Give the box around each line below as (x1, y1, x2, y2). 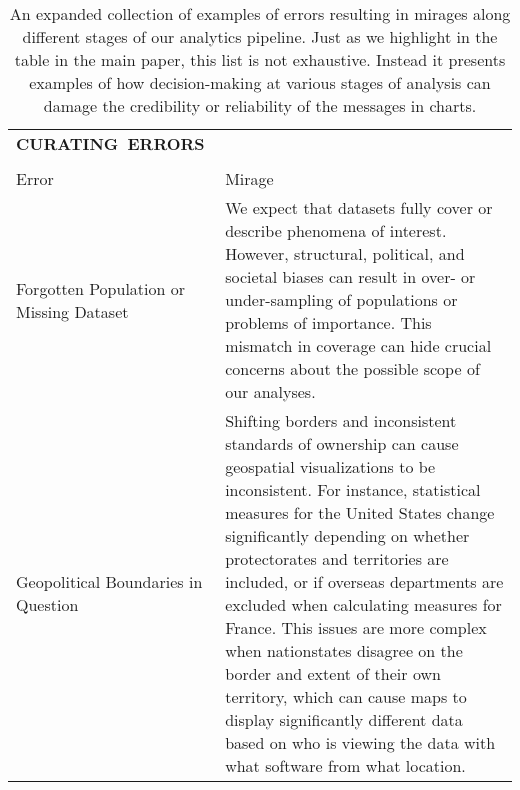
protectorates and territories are (225, 547, 449, 570)
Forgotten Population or (16, 276, 186, 300)
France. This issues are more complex (225, 616, 487, 639)
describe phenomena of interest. (225, 219, 447, 242)
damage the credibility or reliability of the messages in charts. (43, 94, 477, 117)
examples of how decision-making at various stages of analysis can (29, 71, 491, 94)
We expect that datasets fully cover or (225, 196, 493, 219)
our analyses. (225, 380, 316, 403)
